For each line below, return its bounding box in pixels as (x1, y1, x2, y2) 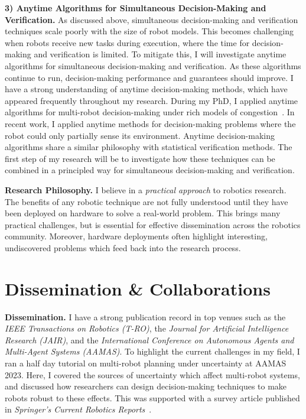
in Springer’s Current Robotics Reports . (5, 403, 152, 415)
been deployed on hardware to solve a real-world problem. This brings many (5, 207, 281, 219)
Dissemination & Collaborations (5, 276, 271, 300)
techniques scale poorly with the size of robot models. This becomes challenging (5, 25, 294, 37)
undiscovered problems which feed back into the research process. (5, 241, 241, 254)
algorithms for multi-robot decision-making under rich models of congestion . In (5, 106, 295, 118)
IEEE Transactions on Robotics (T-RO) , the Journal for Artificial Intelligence (5, 322, 289, 334)
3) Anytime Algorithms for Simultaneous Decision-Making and (5, 2, 266, 14)
